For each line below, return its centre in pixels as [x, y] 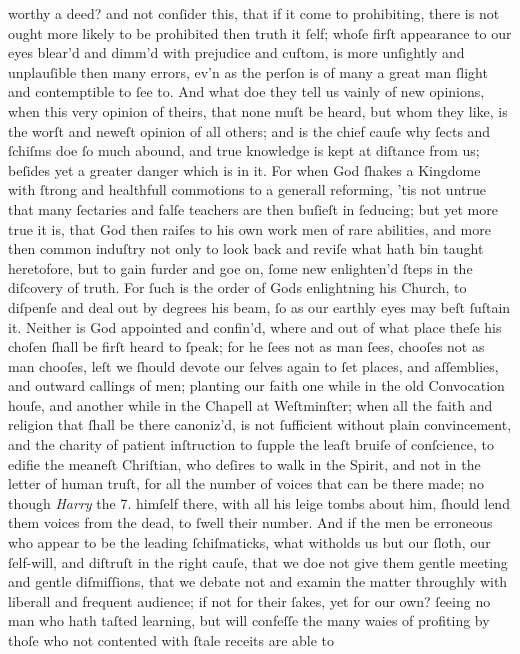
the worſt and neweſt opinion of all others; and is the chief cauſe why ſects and [249, 130]
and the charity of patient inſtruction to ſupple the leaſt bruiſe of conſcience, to [251, 444]
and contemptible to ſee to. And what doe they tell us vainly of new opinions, [246, 91]
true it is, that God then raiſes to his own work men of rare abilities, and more [249, 228]
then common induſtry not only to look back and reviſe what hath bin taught [246, 248]
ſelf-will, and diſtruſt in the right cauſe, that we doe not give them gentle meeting [258, 561]
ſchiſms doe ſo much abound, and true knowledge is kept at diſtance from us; [244, 150]
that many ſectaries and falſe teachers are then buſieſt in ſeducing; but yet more [253, 208]
